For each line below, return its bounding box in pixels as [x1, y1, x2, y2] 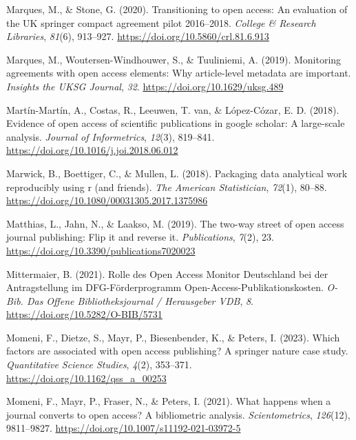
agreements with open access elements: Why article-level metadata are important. [6, 66, 351, 80]
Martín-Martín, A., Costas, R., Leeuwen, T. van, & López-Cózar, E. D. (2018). [6, 102, 339, 117]
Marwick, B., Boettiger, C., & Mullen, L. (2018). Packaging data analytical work [6, 166, 348, 180]
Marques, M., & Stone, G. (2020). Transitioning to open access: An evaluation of [6, 2, 348, 16]
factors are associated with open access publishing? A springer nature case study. [6, 343, 348, 358]
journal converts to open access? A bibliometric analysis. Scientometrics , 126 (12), [6, 407, 350, 421]
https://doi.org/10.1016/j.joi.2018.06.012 [6, 143, 178, 157]
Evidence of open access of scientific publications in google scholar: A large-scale [6, 116, 345, 130]
